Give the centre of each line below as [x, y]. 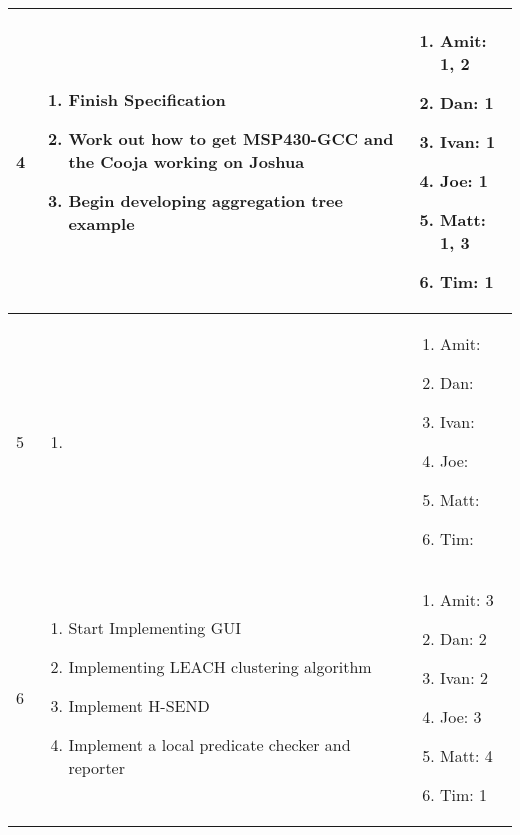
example [101, 223]
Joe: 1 [464, 180]
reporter [96, 767]
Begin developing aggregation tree [205, 200]
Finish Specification [147, 99]
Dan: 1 [466, 102]
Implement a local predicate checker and [209, 744]
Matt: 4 [466, 755]
